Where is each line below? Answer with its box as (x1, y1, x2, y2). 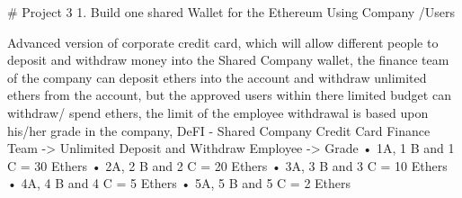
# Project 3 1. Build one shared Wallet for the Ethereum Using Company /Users (7, 3, 456, 21)
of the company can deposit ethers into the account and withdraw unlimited (7, 67, 427, 86)
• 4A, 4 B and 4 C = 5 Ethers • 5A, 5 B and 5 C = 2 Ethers (7, 174, 351, 193)
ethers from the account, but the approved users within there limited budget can (7, 85, 451, 104)
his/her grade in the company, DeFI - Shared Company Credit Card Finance (7, 121, 431, 139)
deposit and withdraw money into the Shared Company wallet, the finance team (7, 50, 449, 69)
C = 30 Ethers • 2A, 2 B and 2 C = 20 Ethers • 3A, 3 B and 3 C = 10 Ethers (7, 156, 448, 175)
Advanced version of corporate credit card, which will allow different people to (7, 32, 439, 51)
